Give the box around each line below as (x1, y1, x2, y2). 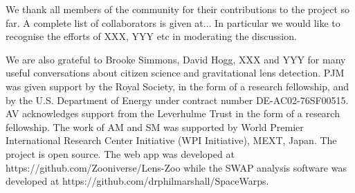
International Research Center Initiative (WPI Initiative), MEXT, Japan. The (6, 133, 337, 148)
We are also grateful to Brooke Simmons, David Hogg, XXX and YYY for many (6, 52, 346, 66)
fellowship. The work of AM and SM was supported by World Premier (6, 119, 304, 134)
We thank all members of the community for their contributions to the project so (6, 2, 350, 16)
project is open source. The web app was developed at (6, 146, 235, 161)
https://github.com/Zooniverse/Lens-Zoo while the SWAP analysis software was (6, 160, 347, 174)
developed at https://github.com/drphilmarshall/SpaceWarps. (6, 174, 269, 188)
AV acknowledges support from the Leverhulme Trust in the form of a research (6, 106, 340, 121)
